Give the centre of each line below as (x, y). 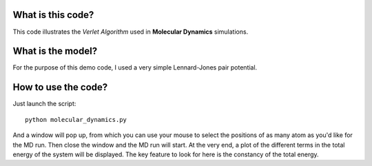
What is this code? (53, 15)
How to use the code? (60, 87)
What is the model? (55, 51)
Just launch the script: (44, 104)
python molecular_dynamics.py (76, 120)
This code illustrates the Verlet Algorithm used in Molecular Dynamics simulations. (131, 32)
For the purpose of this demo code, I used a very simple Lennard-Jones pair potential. (135, 68)
